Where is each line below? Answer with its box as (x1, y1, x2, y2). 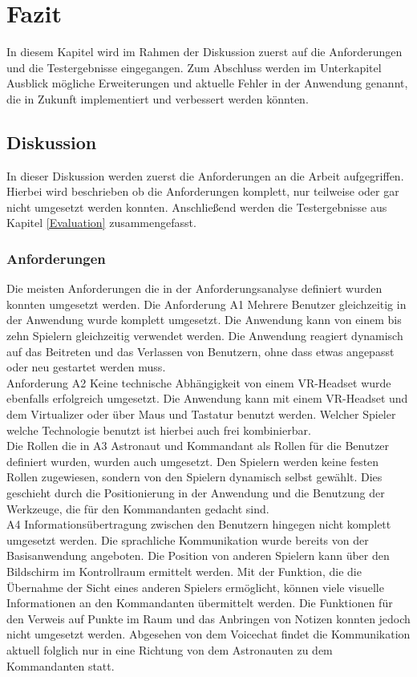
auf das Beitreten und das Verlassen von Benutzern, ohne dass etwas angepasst (6, 343, 395, 359)
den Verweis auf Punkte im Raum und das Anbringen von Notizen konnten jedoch (6, 610, 411, 626)
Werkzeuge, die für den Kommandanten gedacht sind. (6, 500, 269, 517)
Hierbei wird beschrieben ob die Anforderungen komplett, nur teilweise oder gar (6, 183, 399, 200)
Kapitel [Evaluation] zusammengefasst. (6, 214, 196, 231)
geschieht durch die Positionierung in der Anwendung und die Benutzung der (6, 484, 385, 501)
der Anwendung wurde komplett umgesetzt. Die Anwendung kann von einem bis (6, 311, 402, 328)
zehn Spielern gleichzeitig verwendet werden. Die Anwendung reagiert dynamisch (6, 327, 403, 344)
